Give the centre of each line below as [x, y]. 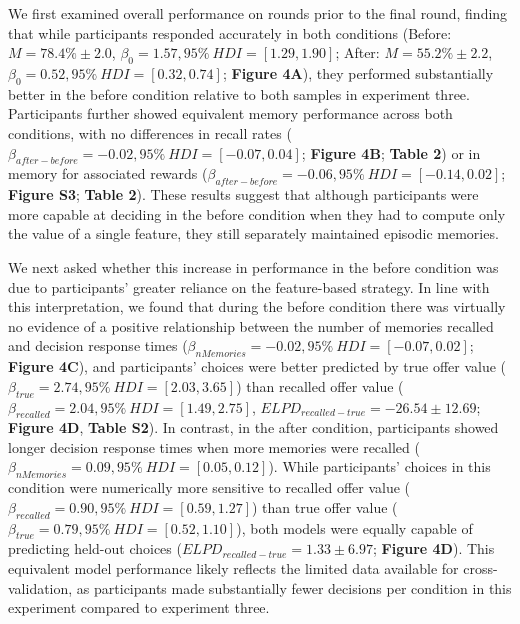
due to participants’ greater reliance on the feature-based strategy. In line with [249, 286]
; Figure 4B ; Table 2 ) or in [391, 152]
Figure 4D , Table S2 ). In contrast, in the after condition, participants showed [253, 427]
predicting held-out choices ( [95, 548]
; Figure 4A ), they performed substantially [358, 72]
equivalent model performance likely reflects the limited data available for [233, 568]
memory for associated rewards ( [108, 173]
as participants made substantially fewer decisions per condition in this [294, 587]
